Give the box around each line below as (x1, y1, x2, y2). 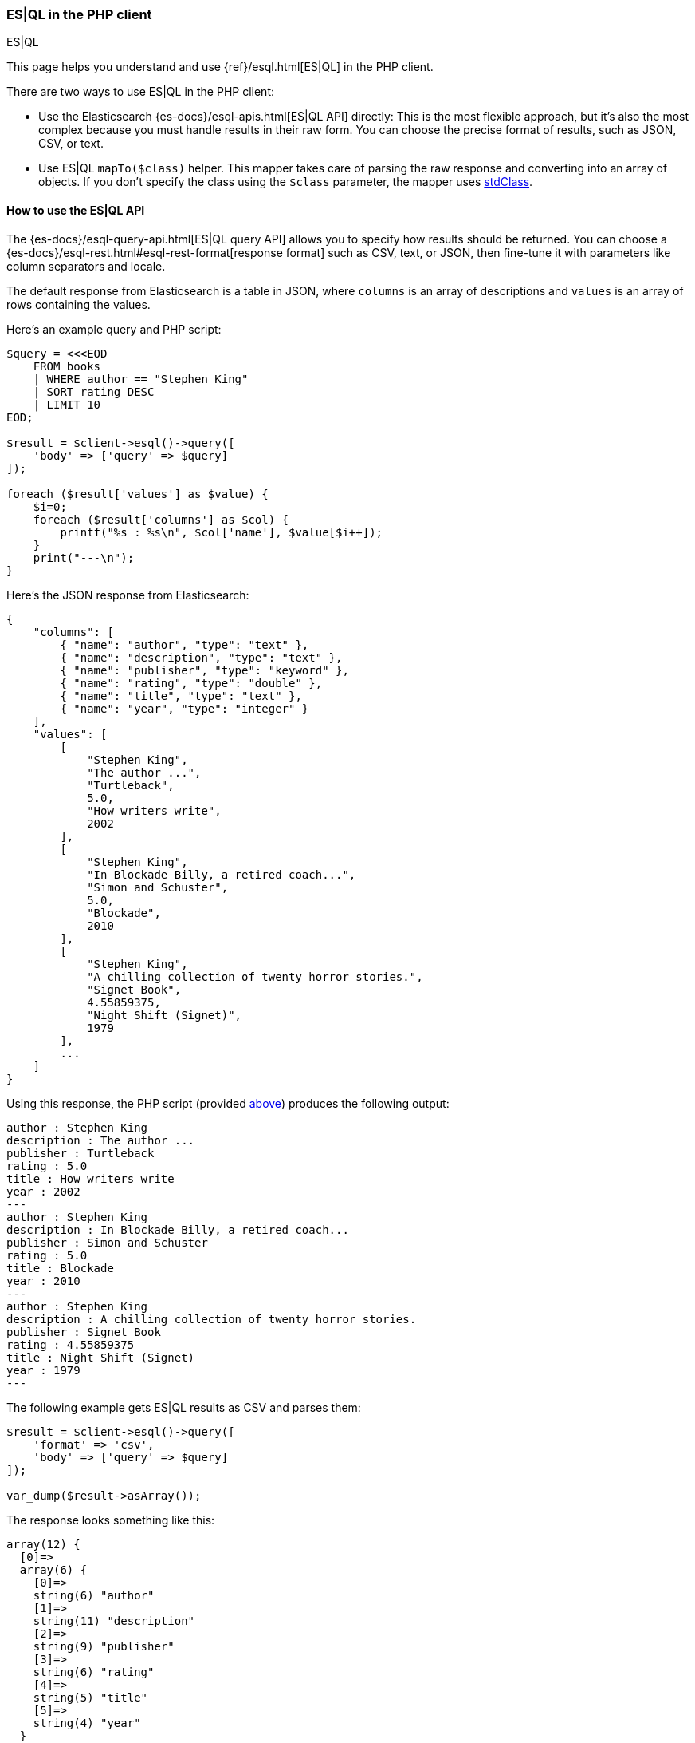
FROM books (33, 359, 101, 373)
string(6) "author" (33, 1588, 155, 1602)
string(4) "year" (33, 1716, 141, 1729)
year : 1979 (6, 1363, 80, 1377)
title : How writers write (6, 1172, 175, 1185)
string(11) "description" (33, 1614, 195, 1627)
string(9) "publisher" (33, 1639, 175, 1653)
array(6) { (19, 1563, 88, 1576)
